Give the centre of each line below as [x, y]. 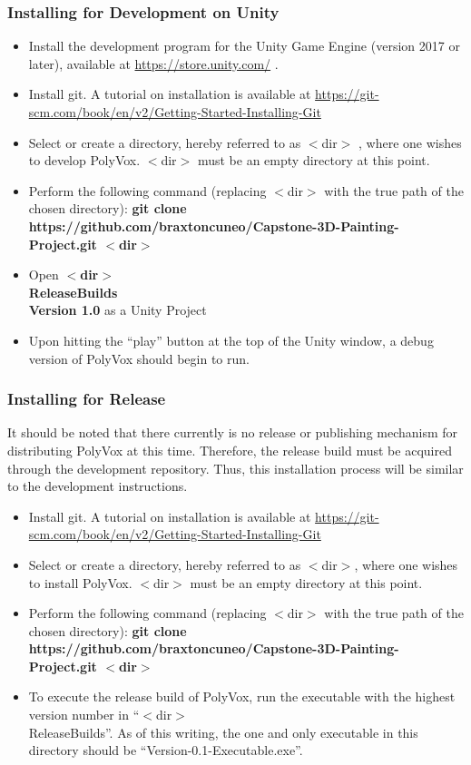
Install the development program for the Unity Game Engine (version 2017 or [244, 46]
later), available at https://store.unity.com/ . [153, 63]
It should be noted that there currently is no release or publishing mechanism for [233, 432]
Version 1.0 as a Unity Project [118, 310]
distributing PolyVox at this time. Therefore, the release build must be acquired [230, 450]
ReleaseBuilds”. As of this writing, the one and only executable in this [223, 732]
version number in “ [84, 715]
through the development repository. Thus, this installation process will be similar [235, 468]
